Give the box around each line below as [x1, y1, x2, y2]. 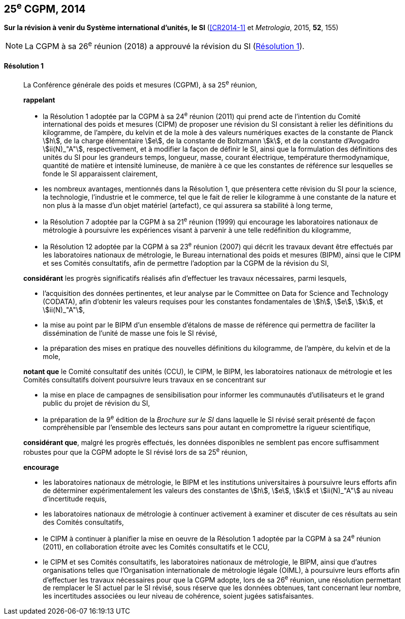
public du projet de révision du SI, [43, 398, 150, 407]
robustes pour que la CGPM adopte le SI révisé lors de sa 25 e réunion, [23, 447, 248, 456]
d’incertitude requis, [43, 494, 107, 503]
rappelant [23, 95, 55, 104]
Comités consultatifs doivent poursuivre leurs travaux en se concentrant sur [23, 375, 267, 384]
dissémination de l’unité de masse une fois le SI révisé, [43, 328, 218, 337]
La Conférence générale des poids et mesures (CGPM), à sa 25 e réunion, [23, 79, 257, 89]
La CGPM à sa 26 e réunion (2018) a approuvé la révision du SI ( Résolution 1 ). [25, 40, 304, 52]
